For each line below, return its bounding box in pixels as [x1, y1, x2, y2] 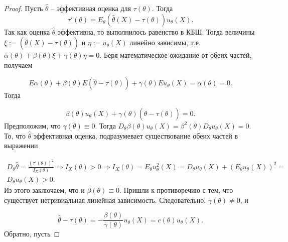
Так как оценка [4, 26, 50, 37]
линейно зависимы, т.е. [129, 37, 201, 48]
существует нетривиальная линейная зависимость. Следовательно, [4, 194, 206, 205]
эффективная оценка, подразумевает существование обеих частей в [33, 130, 238, 141]
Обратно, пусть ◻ [4, 228, 60, 239]
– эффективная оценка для [51, 3, 131, 13]
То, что [4, 130, 26, 141]
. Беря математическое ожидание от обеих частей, [99, 50, 252, 60]
